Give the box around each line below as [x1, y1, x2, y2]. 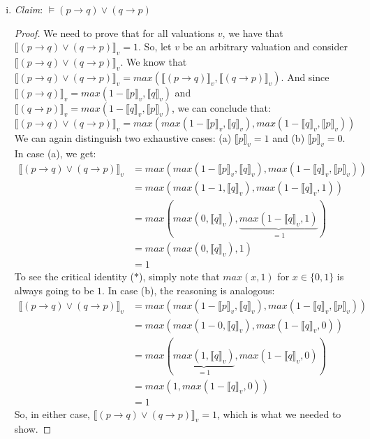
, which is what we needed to [216, 406, 341, 421]
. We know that [120, 54, 187, 69]
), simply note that [139, 269, 220, 284]
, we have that [222, 25, 283, 40]
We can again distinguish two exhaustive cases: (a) [14, 130, 232, 145]
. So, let [138, 39, 172, 54]
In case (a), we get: [14, 145, 96, 160]
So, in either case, [14, 406, 91, 421]
